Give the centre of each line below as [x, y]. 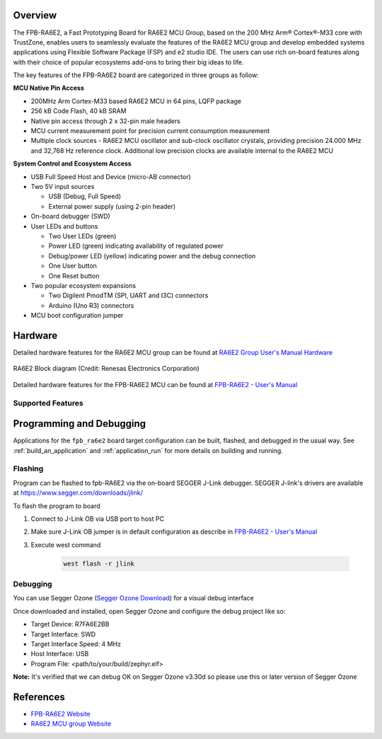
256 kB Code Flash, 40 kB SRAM [79, 111]
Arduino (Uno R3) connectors [91, 305]
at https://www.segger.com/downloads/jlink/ [78, 493]
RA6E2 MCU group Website [71, 724]
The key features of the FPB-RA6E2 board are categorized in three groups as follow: [136, 75]
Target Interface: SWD [63, 634]
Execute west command [66, 544]
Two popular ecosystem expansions [83, 285]
